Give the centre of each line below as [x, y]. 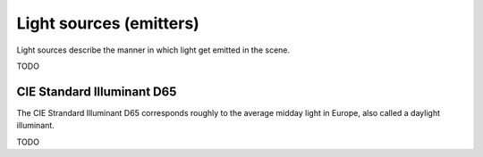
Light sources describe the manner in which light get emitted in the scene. [153, 50]
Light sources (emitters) [108, 23]
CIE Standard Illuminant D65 [97, 91]
